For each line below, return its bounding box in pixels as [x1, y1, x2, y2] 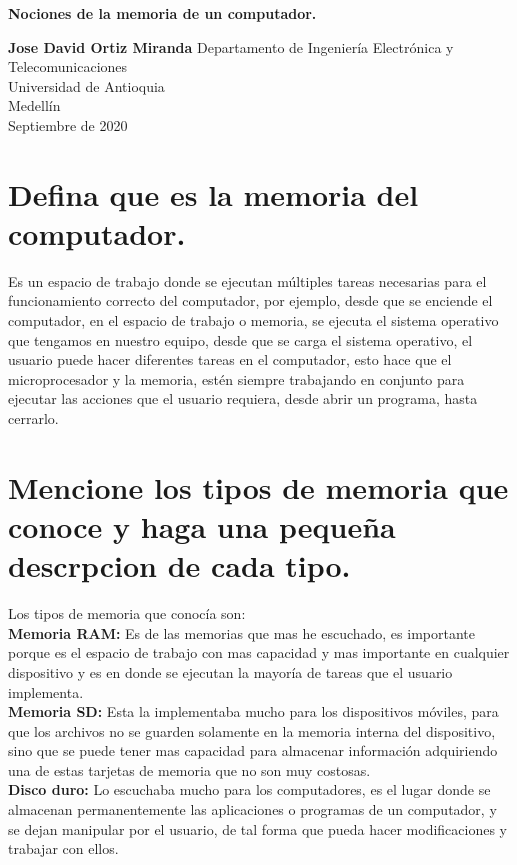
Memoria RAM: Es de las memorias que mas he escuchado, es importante [8, 622, 475, 643]
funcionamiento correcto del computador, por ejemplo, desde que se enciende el [8, 290, 493, 311]
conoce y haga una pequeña [8, 506, 396, 546]
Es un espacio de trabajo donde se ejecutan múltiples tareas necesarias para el [8, 270, 487, 291]
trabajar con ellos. [8, 838, 119, 859]
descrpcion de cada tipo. [8, 545, 351, 586]
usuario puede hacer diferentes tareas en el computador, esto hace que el [8, 349, 452, 370]
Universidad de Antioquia [8, 75, 165, 96]
